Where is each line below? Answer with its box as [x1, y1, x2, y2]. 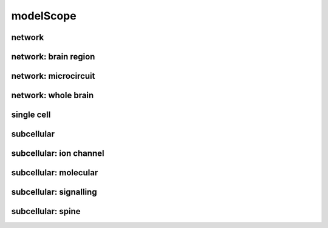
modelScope [11, 9, 77, 22]
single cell [11, 110, 51, 120]
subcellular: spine [11, 206, 81, 216]
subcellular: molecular [11, 167, 98, 178]
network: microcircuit [11, 71, 95, 81]
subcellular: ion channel [11, 149, 104, 159]
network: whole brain [11, 90, 94, 101]
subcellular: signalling [11, 187, 97, 197]
